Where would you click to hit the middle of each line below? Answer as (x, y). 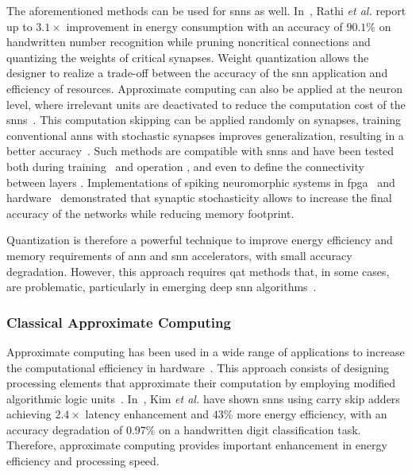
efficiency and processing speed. (83, 461)
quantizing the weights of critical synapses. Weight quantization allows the (188, 57)
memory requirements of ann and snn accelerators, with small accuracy (179, 255)
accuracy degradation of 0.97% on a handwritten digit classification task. (184, 429)
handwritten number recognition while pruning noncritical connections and (189, 42)
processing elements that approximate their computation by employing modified (201, 383)
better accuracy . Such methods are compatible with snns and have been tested (200, 151)
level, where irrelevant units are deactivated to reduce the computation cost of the (206, 104)
